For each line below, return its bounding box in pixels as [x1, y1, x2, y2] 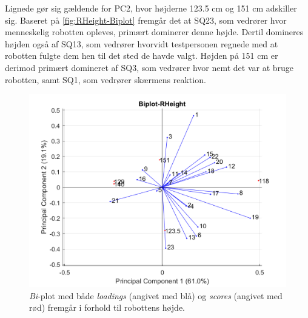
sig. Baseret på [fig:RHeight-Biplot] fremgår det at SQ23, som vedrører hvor [5, 13, 287, 26]
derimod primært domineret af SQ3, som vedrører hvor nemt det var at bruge [5, 61, 294, 73]
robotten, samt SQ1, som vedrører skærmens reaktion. [5, 73, 206, 86]
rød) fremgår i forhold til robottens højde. [29, 301, 185, 314]
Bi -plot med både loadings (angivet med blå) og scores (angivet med [29, 289, 283, 302]
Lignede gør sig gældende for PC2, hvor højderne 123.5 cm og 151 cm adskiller [5, 2, 297, 14]
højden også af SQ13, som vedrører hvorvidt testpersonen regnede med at [5, 37, 278, 50]
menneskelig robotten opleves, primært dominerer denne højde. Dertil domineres [5, 25, 304, 38]
